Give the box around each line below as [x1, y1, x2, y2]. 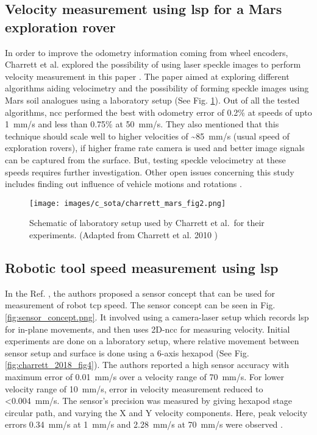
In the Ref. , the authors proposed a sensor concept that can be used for [5, 286, 275, 299]
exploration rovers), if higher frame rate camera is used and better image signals [5, 141, 305, 154]
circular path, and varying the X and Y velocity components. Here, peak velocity [5, 406, 308, 419]
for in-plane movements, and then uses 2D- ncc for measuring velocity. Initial [5, 322, 290, 335]
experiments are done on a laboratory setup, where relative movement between [5, 334, 299, 347]
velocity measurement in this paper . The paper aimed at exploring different [5, 69, 290, 82]
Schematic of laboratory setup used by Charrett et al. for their [29, 216, 265, 229]
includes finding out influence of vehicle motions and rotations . [5, 177, 242, 190]
